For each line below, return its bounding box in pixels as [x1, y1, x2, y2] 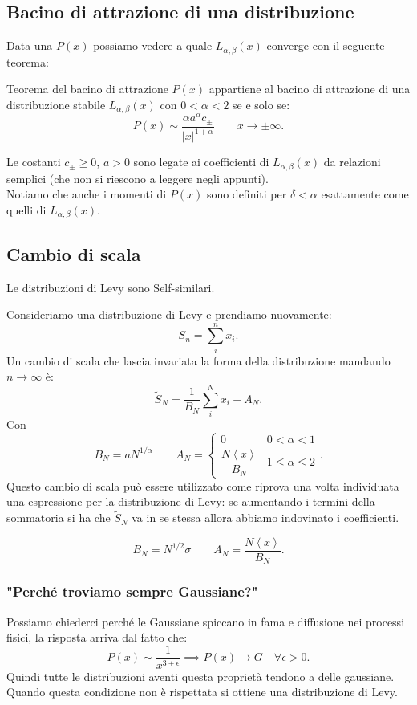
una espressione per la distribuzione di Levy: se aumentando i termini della [6, 493, 375, 510]
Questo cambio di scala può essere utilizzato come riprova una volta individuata [6, 477, 399, 494]
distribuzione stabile [6, 96, 106, 112]
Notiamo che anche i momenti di [6, 185, 167, 202]
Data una [6, 37, 53, 54]
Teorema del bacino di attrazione [6, 80, 168, 97]
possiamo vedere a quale [93, 37, 213, 54]
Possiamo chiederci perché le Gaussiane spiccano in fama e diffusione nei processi [6, 613, 405, 630]
